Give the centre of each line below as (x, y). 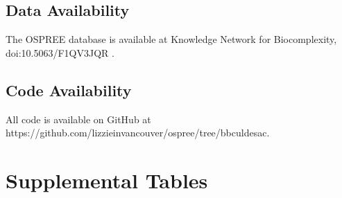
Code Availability (69, 90)
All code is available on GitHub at (78, 119)
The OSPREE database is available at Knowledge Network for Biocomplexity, (171, 39)
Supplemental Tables (107, 180)
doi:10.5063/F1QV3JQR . (60, 52)
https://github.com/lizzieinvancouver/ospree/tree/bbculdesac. (138, 133)
